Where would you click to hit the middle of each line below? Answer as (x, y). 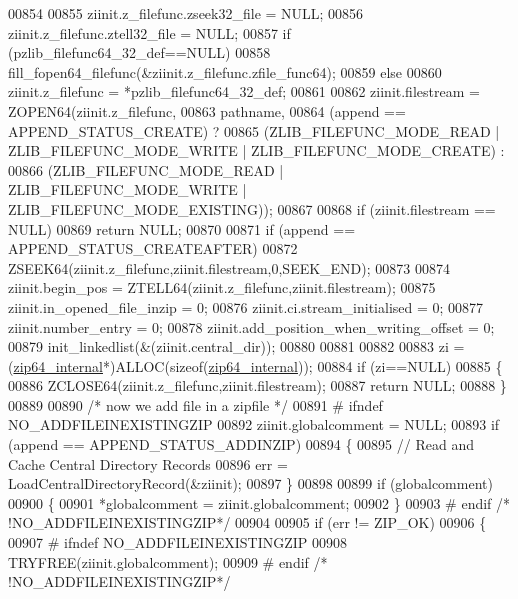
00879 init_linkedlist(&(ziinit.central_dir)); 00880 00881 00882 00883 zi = (236, 346)
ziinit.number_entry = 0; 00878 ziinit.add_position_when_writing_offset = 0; (251, 326)
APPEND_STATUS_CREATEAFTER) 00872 (153, 248)
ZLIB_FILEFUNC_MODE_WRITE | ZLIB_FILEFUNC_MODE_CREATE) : (256, 150)
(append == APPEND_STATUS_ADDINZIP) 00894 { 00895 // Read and (241, 444)
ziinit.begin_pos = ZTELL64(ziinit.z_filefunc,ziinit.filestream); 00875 (222, 287)
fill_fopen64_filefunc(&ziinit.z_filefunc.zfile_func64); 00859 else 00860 (225, 71)
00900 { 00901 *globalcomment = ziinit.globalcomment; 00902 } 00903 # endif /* (259, 502)
